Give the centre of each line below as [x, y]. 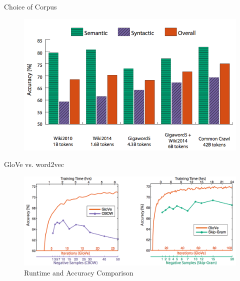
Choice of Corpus [30, 6]
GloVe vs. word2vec [34, 164]
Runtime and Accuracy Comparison [79, 273]
